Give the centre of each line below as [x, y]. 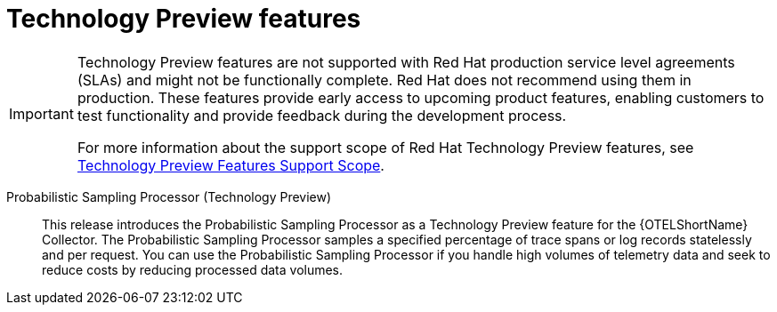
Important [41, 113]
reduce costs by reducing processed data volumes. [193, 269]
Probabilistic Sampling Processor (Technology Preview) [169, 196]
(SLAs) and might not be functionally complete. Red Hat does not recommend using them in [384, 80]
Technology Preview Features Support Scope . [231, 165]
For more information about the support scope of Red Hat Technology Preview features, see [385, 147]
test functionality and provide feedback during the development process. [322, 115]
